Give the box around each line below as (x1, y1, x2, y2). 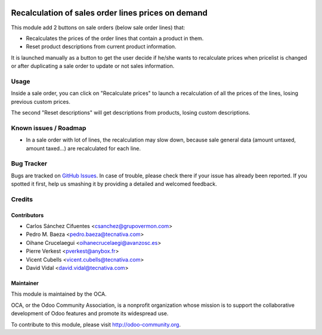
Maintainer (11, 279, 39, 287)
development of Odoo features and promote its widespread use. (11, 310, 169, 317)
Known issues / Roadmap (11, 124, 86, 132)
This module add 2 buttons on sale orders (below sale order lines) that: (11, 24, 185, 31)
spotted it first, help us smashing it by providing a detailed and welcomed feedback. (11, 180, 217, 188)
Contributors (11, 211, 44, 219)
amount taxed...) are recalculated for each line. (26, 145, 141, 152)
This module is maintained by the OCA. (11, 290, 107, 298)
